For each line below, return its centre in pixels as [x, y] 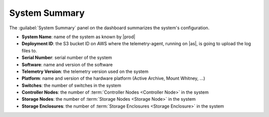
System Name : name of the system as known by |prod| [78, 37]
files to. [29, 51]
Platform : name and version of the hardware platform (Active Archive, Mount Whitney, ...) [113, 78]
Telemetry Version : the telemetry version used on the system [85, 71]
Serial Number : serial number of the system [67, 58]
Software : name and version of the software [67, 64]
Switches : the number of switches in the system [71, 85]
